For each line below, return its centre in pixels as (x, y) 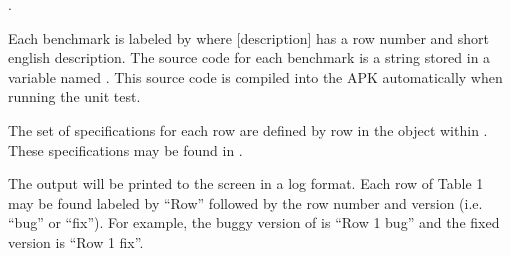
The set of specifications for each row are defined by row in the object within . (248, 129)
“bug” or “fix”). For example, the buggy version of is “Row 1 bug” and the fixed (254, 222)
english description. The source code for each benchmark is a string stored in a (249, 57)
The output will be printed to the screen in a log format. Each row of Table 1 (246, 183)
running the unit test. (74, 96)
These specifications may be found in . (125, 149)
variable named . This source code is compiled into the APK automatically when (255, 76)
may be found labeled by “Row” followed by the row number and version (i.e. (245, 202)
